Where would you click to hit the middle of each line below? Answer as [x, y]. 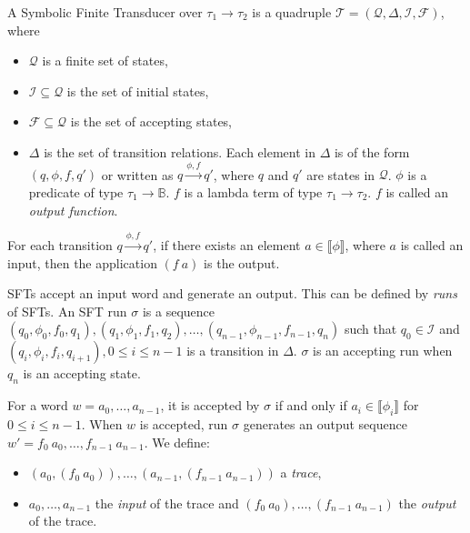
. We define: [177, 442]
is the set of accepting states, [151, 121]
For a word [38, 405]
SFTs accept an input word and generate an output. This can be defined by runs [232, 293]
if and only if [311, 405]
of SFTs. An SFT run [67, 311]
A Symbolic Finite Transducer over [105, 12]
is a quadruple [292, 12]
